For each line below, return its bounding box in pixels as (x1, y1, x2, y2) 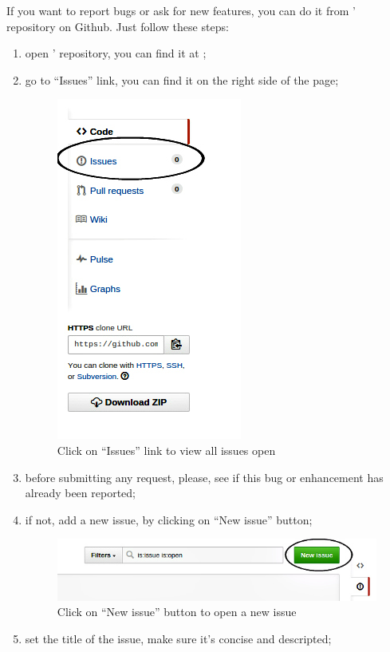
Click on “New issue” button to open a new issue (57, 603, 297, 620)
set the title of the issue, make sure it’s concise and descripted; (25, 630, 332, 646)
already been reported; (25, 484, 136, 501)
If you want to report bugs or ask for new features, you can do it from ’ (6, 2, 356, 18)
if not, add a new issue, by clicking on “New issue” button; (25, 511, 313, 528)
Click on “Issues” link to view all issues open (57, 441, 276, 458)
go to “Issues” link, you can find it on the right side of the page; (25, 71, 339, 88)
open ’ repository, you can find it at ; (25, 45, 207, 61)
